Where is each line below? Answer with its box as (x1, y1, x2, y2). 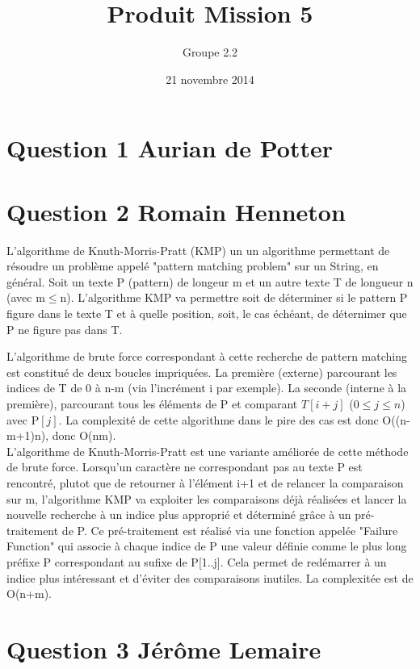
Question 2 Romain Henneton (6, 194, 346, 228)
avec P (6, 411, 40, 428)
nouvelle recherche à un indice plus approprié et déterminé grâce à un (6, 506, 351, 523)
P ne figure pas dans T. (6, 320, 123, 337)
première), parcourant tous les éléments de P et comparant (6, 395, 298, 412)
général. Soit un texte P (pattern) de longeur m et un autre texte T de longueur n (6, 273, 414, 290)
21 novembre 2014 (166, 70, 254, 87)
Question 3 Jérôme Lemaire (6, 632, 321, 665)
